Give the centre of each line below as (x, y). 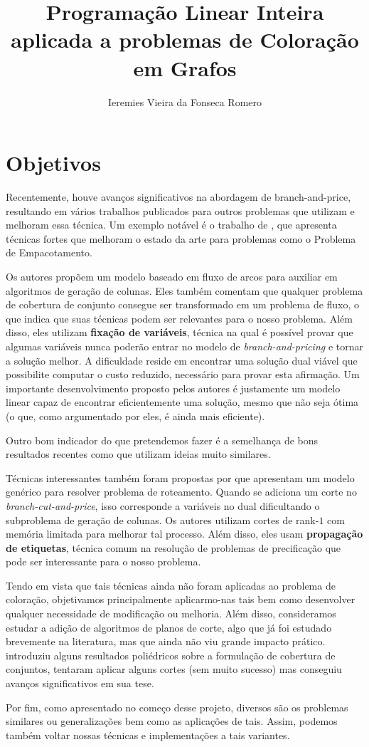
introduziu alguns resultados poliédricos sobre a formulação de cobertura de (171, 655)
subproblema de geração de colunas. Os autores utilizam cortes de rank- (162, 519)
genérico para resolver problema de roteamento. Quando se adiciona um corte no (181, 492)
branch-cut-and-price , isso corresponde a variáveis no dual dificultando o (163, 505)
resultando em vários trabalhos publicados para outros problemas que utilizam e (180, 210)
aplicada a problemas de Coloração (185, 40)
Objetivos (53, 163)
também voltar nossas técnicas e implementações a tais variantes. (148, 735)
